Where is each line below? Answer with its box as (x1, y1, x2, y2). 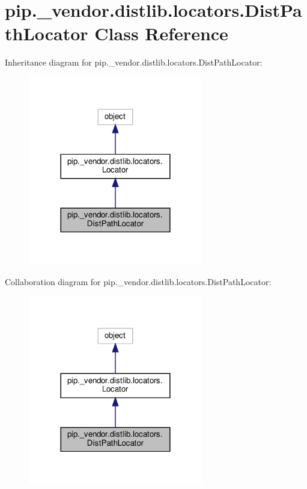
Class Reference (94, 21, 228, 46)
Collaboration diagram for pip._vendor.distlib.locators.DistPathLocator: (5, 275, 272, 288)
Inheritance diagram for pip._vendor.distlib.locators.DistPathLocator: (5, 56, 263, 69)
